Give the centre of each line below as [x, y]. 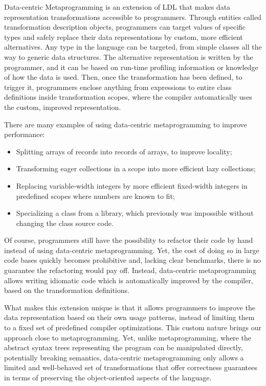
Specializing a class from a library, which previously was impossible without [135, 213]
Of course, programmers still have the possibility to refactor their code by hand [129, 240]
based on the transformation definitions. [67, 290]
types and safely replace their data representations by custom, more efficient [124, 37]
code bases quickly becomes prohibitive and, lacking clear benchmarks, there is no [132, 260]
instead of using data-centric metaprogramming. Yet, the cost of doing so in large [132, 250]
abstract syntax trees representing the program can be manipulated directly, [124, 347]
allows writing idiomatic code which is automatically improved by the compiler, [129, 280]
